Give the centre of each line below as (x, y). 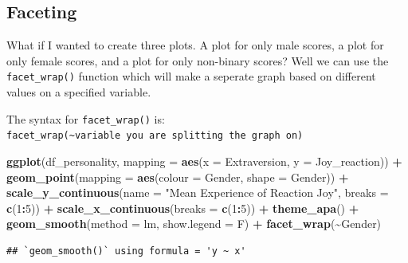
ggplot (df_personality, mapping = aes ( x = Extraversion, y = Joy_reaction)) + (204, 161)
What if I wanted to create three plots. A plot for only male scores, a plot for (195, 45)
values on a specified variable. (79, 92)
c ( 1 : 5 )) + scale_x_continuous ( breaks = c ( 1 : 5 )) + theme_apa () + (183, 208)
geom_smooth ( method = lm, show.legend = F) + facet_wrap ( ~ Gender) (194, 224)
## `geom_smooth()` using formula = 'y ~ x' (126, 251)
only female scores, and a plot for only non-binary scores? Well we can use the (198, 60)
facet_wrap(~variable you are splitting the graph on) (155, 136)
